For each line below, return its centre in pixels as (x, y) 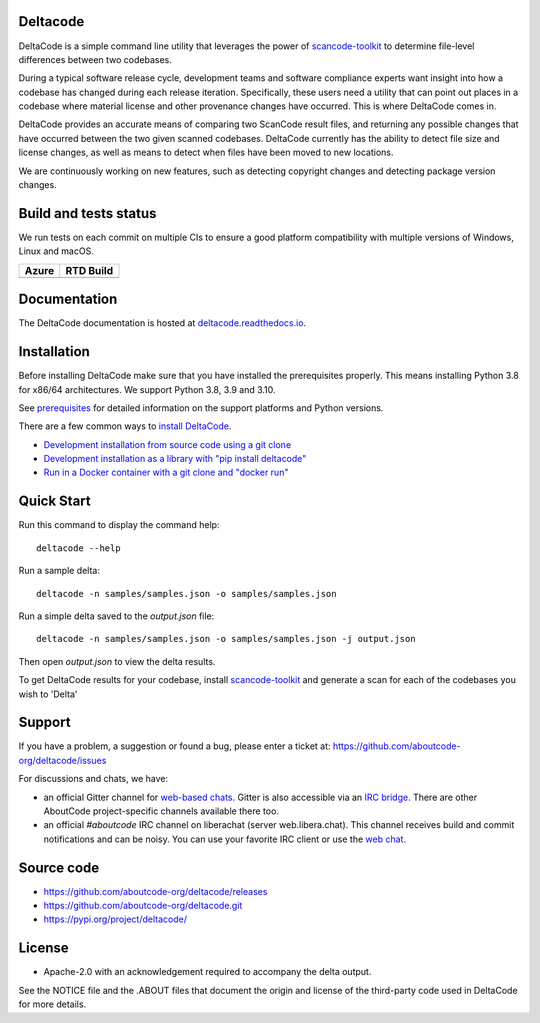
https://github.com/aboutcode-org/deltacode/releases (155, 891)
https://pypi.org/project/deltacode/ (115, 919)
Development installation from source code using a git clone (167, 444)
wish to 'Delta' (48, 694)
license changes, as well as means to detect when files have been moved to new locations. (206, 152)
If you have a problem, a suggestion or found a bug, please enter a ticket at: (174, 746)
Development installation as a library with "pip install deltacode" (175, 459)
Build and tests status (87, 213)
